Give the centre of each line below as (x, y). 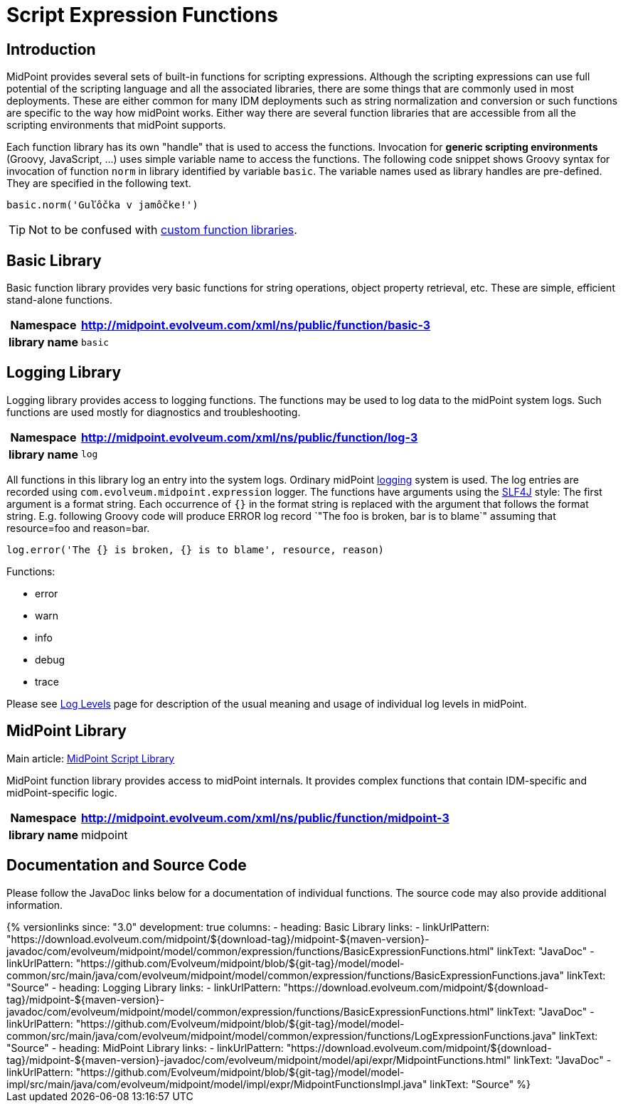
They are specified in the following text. (99, 183)
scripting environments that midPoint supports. (116, 125)
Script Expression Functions (142, 15)
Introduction (51, 49)
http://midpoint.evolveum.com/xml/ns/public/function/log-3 (249, 437)
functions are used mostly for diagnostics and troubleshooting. (154, 412)
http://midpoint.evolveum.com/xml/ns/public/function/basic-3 (256, 325)
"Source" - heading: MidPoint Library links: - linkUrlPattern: (145, 1048)
